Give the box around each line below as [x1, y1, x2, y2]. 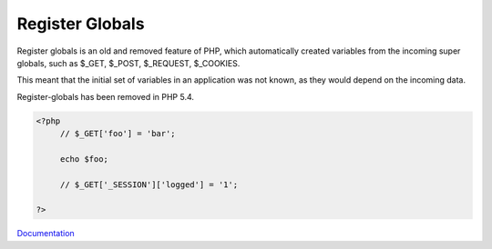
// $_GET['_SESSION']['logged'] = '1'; [59, 179, 239, 190]
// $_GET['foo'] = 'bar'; [59, 128, 177, 139]
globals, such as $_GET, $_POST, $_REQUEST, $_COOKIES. [16, 57, 241, 68]
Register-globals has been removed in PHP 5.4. [16, 91, 195, 102]
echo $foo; [59, 154, 109, 164]
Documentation [16, 228, 75, 239]
